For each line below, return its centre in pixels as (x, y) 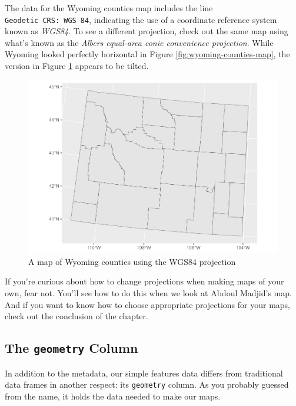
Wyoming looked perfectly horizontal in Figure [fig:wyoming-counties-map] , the (147, 54)
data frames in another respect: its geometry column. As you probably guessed (147, 384)
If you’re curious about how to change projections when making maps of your (144, 281)
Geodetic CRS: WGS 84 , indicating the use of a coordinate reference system (141, 19)
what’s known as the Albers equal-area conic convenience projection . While (139, 42)
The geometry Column (71, 348)
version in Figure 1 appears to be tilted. (77, 66)
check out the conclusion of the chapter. (77, 316)
